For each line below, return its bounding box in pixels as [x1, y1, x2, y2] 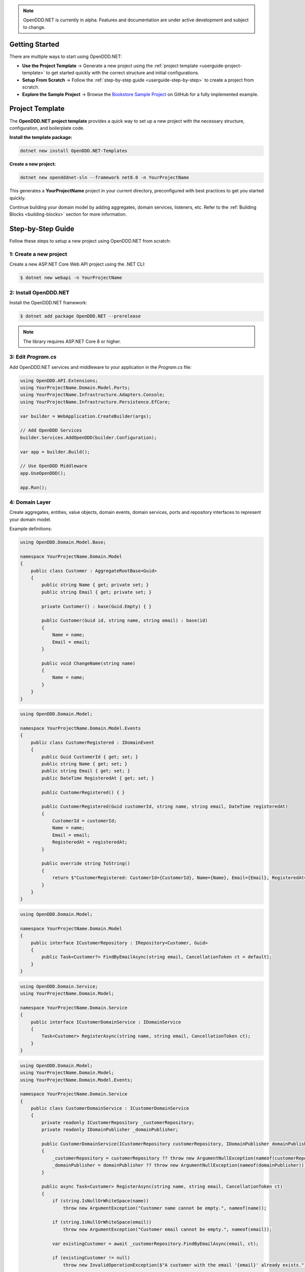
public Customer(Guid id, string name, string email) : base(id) [41, 618, 208, 623]
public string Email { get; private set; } [41, 589, 152, 595]
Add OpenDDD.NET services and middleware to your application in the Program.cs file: [9, 364, 192, 370]
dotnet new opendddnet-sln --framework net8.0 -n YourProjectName [20, 175, 189, 181]
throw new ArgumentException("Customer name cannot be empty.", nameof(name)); [63, 1205, 267, 1211]
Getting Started [9, 40, 59, 48]
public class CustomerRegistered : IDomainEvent [30, 739, 155, 745]
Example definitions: [9, 526, 52, 532]
